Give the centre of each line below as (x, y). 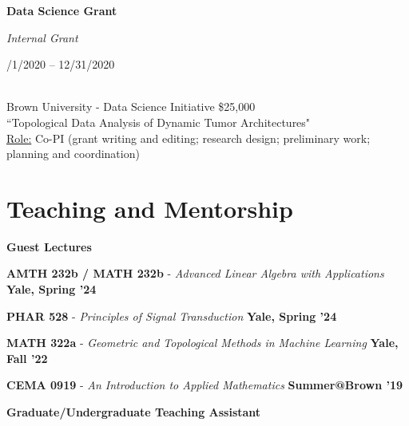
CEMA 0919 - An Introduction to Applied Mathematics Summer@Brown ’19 (205, 385)
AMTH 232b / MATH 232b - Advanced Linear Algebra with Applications (195, 273)
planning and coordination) (73, 154)
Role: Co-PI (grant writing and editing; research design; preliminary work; (189, 138)
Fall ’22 (27, 358)
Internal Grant (42, 37)
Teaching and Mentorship (150, 208)
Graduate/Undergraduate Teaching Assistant (134, 412)
